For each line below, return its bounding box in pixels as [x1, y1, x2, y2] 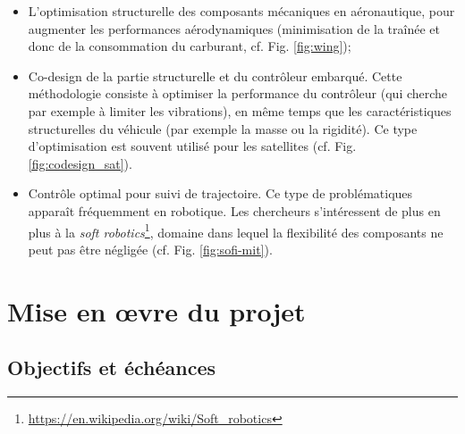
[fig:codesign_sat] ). [28, 154, 132, 172]
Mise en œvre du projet [7, 292, 306, 329]
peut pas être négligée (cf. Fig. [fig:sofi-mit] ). [28, 239, 273, 258]
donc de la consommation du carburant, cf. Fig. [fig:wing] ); [28, 37, 351, 55]
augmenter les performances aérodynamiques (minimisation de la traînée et [28, 19, 440, 38]
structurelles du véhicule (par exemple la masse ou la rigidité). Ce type [28, 119, 418, 138]
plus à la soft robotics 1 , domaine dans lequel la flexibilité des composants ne [28, 220, 444, 241]
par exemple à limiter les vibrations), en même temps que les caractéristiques [28, 101, 452, 120]
